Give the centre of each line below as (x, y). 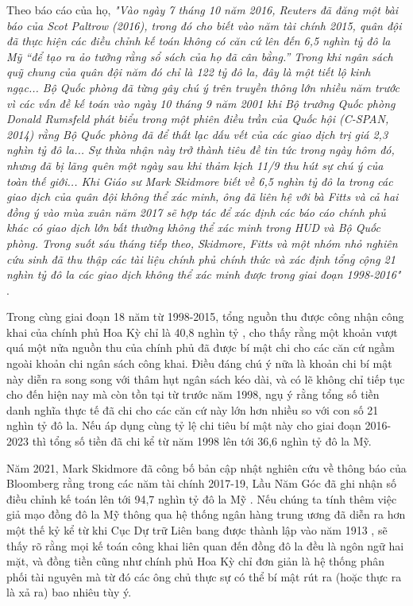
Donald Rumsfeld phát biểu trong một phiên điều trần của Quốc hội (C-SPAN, (198, 119)
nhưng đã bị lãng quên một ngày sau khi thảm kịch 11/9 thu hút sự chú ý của (195, 165)
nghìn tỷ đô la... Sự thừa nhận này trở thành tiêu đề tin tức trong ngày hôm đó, (201, 150)
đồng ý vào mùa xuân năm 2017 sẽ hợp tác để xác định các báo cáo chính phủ (196, 212)
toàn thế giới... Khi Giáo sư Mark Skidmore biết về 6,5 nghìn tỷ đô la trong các (200, 181)
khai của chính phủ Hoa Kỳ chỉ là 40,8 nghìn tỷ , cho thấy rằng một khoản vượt (202, 332)
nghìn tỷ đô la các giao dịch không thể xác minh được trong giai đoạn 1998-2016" (204, 274)
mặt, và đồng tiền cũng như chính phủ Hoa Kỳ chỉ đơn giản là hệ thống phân (196, 561)
